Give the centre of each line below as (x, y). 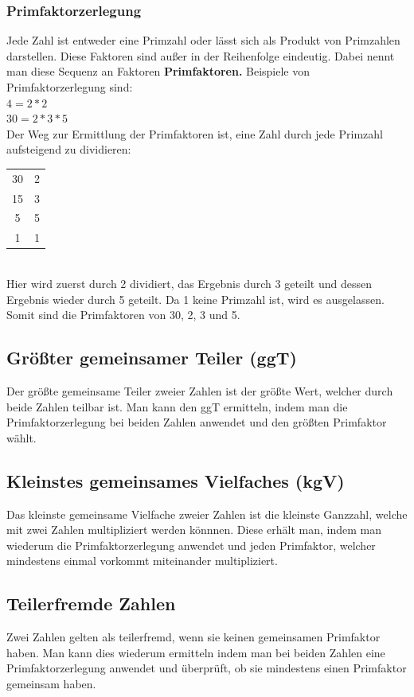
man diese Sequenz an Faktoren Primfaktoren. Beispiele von (158, 71)
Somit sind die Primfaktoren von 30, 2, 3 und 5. (123, 315)
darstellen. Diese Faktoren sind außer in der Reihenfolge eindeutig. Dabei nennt (201, 55)
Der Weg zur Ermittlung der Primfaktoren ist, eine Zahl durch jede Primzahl (195, 133)
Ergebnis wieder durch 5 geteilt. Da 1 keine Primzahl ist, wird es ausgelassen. (195, 299)
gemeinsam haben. (51, 683)
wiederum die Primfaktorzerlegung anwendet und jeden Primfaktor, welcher (191, 545)
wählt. (21, 437)
